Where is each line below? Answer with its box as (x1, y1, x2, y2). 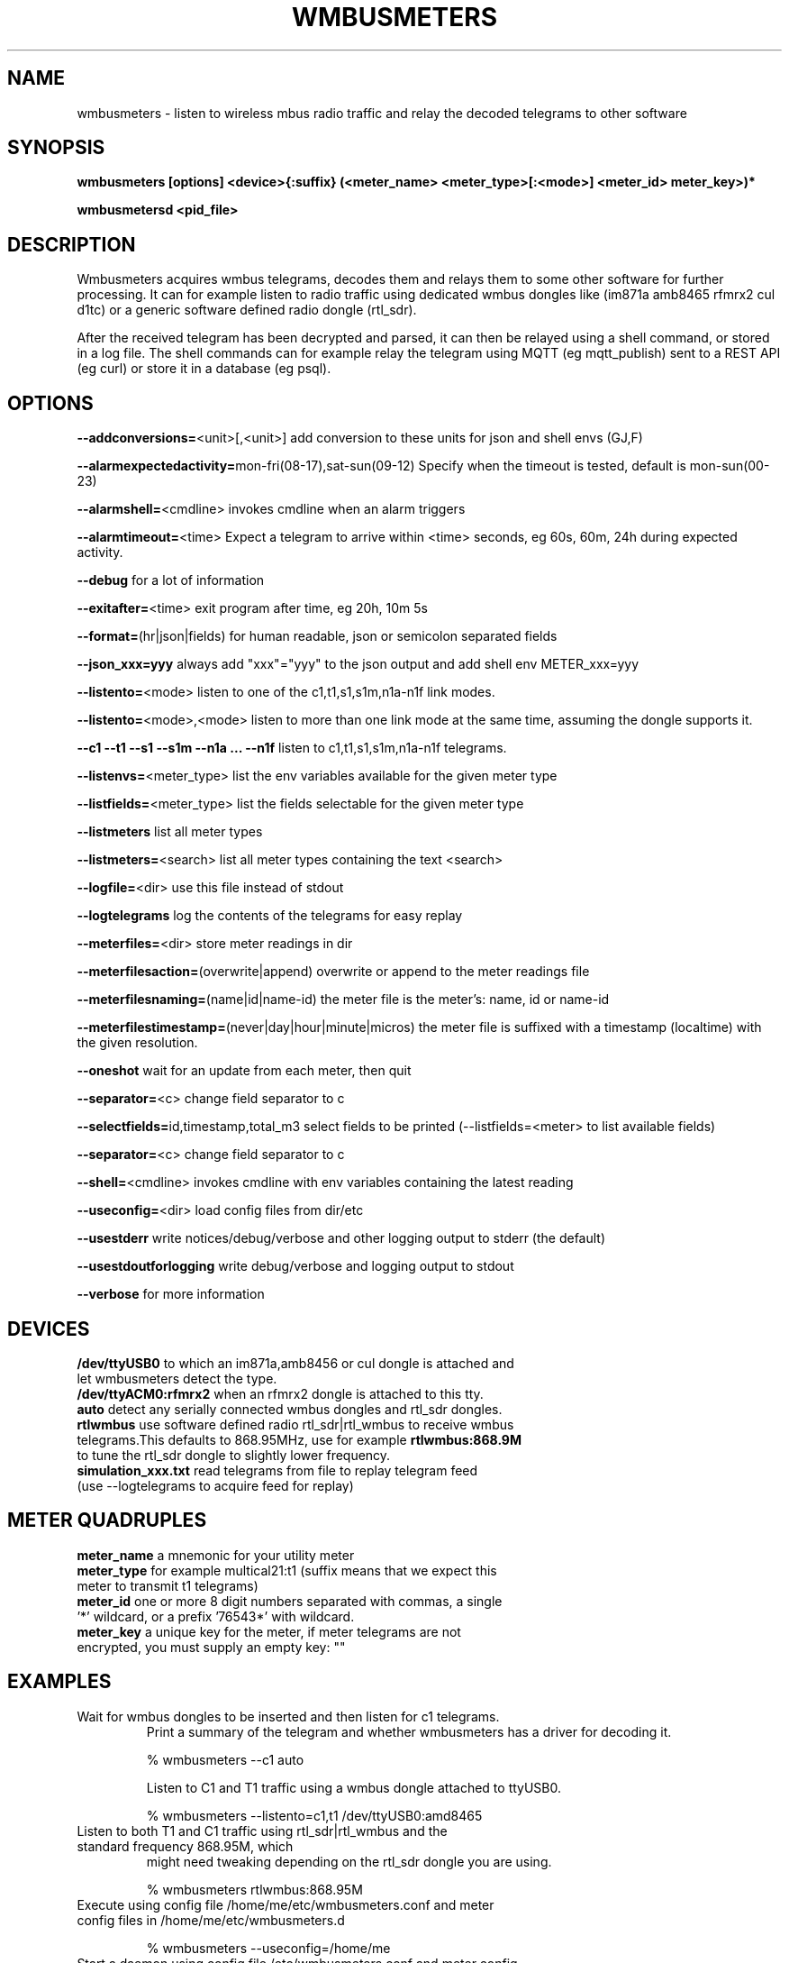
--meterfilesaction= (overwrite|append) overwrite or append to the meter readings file (77, 963, 590, 980)
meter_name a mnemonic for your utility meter (77, 1547, 355, 1563)
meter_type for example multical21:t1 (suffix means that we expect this (77, 1562, 497, 1578)
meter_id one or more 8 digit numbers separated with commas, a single (77, 1593, 503, 1609)
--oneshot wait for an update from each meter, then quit (77, 1063, 412, 1079)
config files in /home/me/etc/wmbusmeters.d (77, 1912, 345, 1928)
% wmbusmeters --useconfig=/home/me (146, 1940, 391, 1956)
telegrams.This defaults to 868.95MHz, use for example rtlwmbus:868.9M (77, 1431, 522, 1447)
